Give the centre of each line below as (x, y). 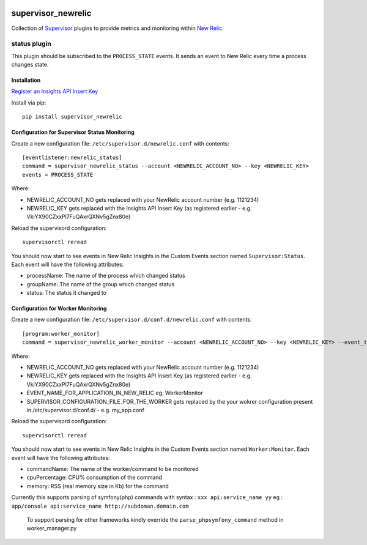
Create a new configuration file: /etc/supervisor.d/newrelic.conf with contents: (120, 143)
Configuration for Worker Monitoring (59, 308)
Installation (26, 80)
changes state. (30, 65)
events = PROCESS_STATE (58, 175)
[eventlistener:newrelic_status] (72, 158)
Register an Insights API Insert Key (55, 91)
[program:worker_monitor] (61, 334)
